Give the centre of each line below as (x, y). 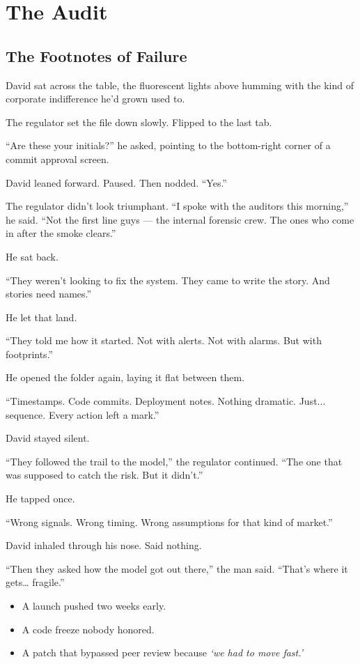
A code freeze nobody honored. (88, 629)
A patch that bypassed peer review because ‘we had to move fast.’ (163, 653)
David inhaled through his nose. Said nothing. (104, 545)
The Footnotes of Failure (96, 55)
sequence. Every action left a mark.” (83, 414)
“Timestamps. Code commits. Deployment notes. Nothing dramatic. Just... (166, 401)
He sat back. (32, 256)
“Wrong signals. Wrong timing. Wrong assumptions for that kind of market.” (169, 522)
